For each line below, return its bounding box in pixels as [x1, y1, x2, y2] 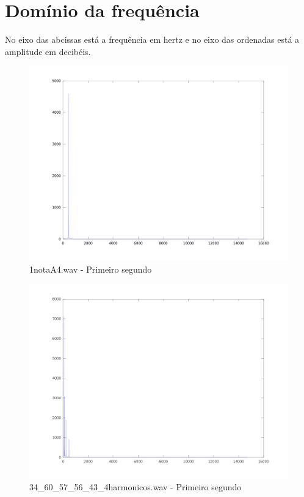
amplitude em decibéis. [5, 45, 91, 57]
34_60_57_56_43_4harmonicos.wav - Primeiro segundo [29, 480, 242, 493]
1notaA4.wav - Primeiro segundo [29, 262, 152, 275]
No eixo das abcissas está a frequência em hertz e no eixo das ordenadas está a [5, 33, 300, 46]
